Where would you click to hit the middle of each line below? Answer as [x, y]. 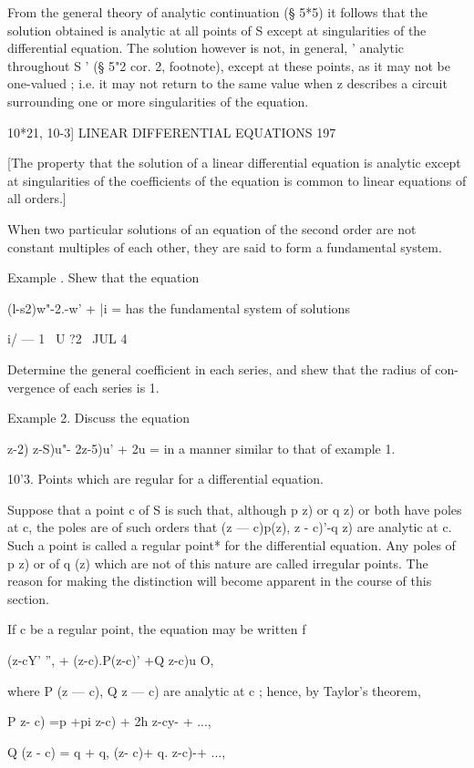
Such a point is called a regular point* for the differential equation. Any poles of [232, 545]
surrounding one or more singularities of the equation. [158, 101]
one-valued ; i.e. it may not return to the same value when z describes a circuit [227, 83]
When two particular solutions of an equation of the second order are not [212, 228]
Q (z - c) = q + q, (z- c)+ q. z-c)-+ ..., [117, 751]
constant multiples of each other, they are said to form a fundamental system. [225, 246]
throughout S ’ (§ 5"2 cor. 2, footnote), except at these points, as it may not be [229, 65]
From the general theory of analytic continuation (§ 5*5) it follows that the [218, 12]
